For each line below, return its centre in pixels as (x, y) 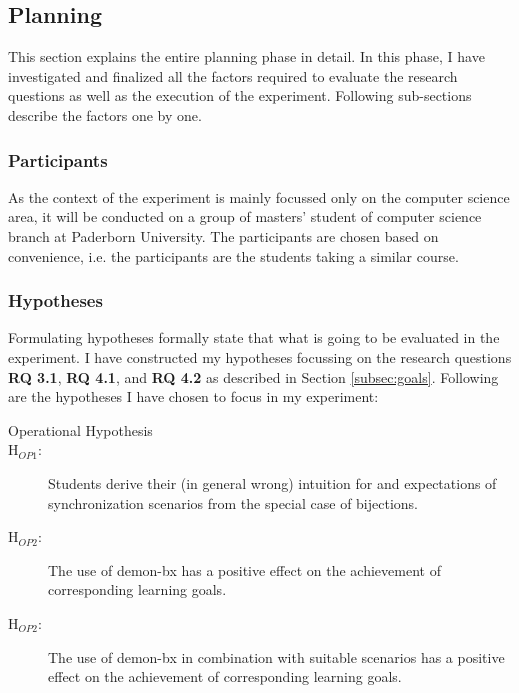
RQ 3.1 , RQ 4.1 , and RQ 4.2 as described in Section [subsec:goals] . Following (253, 376)
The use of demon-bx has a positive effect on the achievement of (244, 569)
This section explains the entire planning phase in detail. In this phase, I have (246, 56)
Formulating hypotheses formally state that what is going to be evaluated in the (254, 337)
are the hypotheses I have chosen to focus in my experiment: (193, 396)
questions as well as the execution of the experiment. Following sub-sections (240, 95)
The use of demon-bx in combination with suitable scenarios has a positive (276, 656)
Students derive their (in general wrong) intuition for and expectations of (272, 482)
